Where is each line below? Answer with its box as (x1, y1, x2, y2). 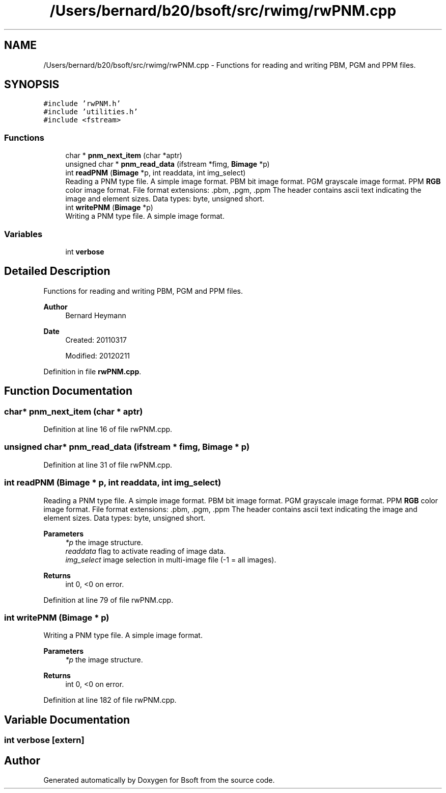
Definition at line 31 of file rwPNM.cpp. (43, 460, 173, 469)
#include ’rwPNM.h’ (43, 99, 121, 108)
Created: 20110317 (65, 335, 127, 344)
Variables (4, 228, 43, 239)
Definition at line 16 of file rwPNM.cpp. (43, 425, 173, 433)
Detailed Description (4, 265, 110, 278)
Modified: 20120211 (65, 351, 130, 360)
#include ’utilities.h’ (43, 108, 138, 116)
